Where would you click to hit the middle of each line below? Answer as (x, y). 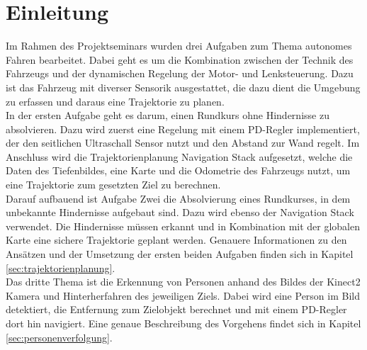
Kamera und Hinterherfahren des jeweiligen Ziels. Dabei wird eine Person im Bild (183, 295)
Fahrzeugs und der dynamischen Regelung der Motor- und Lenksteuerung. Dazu (180, 73)
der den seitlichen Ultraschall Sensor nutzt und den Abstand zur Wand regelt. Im (183, 143)
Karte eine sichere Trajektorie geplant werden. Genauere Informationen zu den (176, 240)
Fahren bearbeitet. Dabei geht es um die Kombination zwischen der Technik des (180, 59)
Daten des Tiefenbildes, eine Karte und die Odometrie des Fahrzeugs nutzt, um (178, 170)
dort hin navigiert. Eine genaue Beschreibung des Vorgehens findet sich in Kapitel (183, 323)
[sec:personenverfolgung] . (59, 337)
